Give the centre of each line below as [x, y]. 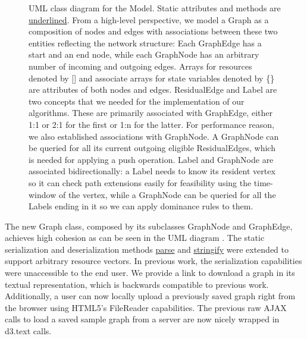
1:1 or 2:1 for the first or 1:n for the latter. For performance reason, [151, 124]
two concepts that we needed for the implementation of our [137, 101]
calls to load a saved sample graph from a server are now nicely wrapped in [142, 319]
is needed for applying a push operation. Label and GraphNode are [151, 159]
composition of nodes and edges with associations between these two [153, 31]
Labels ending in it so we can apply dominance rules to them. [141, 206]
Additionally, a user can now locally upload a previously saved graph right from [150, 296]
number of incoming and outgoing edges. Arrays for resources [140, 66]
